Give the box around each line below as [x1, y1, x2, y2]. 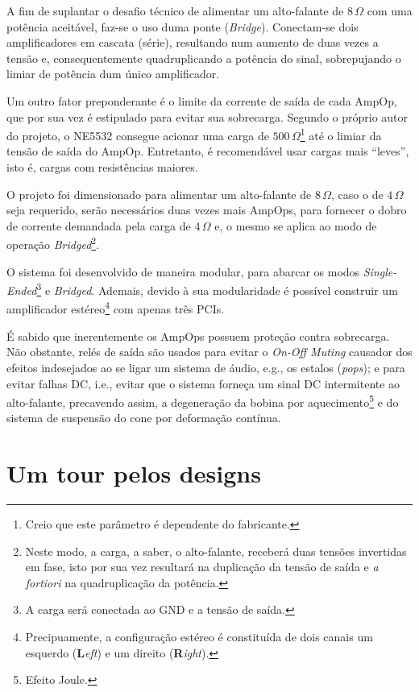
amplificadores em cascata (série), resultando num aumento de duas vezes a [6, 34, 379, 51]
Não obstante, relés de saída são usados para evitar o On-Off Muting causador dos [6, 343, 413, 360]
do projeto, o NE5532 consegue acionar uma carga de [6, 126, 269, 143]
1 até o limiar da [300, 125, 382, 143]
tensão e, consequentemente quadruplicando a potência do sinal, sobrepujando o [6, 49, 401, 66]
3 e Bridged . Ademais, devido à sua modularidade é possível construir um [36, 280, 398, 298]
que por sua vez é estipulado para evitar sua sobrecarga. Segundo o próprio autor [6, 108, 409, 125]
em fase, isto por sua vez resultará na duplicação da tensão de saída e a [25, 558, 379, 575]
